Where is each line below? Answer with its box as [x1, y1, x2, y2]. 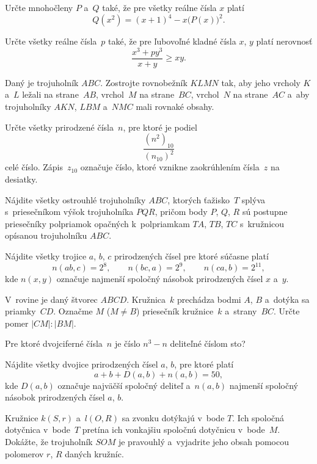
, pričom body [155, 205, 208, 218]
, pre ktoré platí [174, 358, 234, 370]
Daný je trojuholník [5, 76, 79, 89]
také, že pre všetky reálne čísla [102, 1, 217, 13]
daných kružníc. [65, 447, 124, 460]
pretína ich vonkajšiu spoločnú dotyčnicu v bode [82, 423, 265, 436]
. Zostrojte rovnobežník [100, 76, 188, 89]
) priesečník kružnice [136, 305, 214, 317]
